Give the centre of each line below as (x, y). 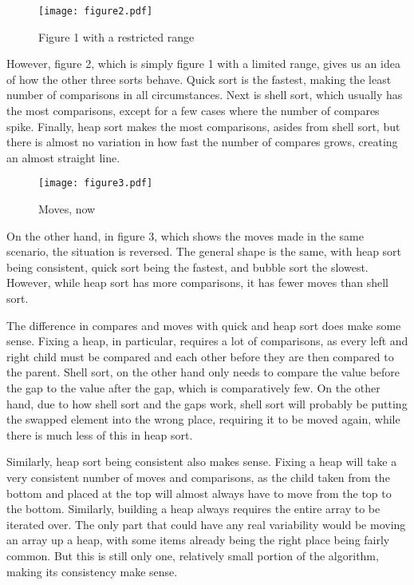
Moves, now (67, 209)
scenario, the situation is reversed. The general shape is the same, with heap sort (204, 251)
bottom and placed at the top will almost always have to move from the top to (199, 493)
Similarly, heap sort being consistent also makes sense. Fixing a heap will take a (202, 462)
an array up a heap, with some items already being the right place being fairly (198, 540)
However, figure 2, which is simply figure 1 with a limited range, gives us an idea (203, 64)
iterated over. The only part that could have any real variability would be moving (206, 524)
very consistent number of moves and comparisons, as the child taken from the (198, 477)
